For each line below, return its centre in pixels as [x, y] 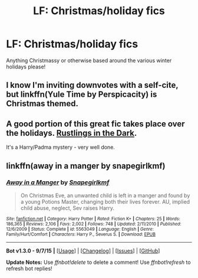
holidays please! [26, 67]
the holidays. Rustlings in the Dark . [72, 133]
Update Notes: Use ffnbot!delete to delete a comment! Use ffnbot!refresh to [98, 262]
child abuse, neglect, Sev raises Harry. [67, 208]
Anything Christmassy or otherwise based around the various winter [89, 60]
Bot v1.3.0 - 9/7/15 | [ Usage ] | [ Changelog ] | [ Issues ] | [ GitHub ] [83, 251]
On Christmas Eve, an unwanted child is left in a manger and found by [105, 195]
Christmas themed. [42, 104]
